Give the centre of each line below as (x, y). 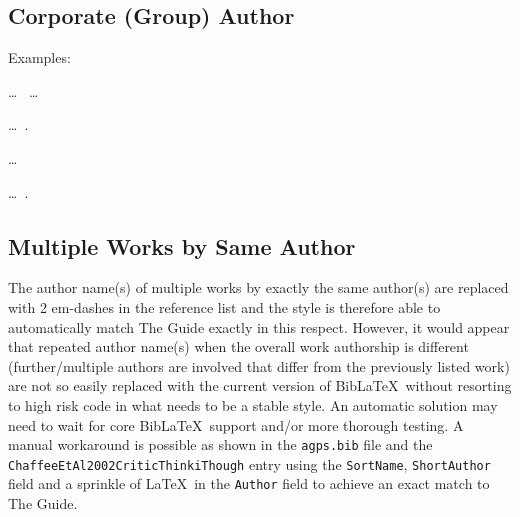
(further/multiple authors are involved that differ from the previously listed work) (259, 365)
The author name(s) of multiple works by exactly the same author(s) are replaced (258, 287)
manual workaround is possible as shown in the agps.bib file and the (220, 444)
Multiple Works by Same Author (182, 245)
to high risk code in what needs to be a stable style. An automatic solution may (253, 404)
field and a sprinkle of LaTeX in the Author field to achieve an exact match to (249, 483)
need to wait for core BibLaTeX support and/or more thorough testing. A (236, 424)
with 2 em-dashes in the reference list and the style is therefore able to (224, 306)
